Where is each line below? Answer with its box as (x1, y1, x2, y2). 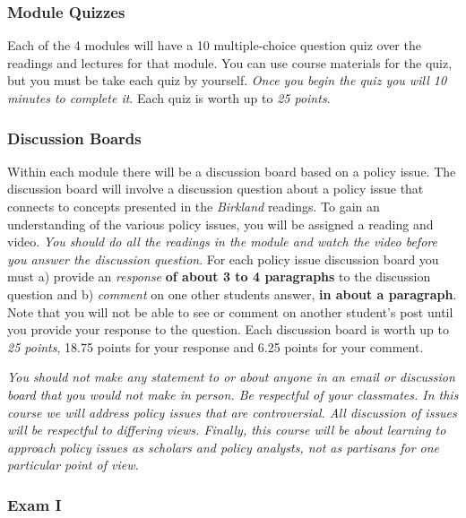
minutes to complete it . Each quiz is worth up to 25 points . (7, 89, 331, 107)
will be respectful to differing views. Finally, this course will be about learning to (7, 420, 446, 439)
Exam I (7, 493, 62, 515)
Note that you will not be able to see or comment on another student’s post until (7, 302, 453, 321)
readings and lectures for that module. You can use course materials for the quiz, (7, 53, 453, 72)
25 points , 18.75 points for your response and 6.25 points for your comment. (7, 337, 424, 356)
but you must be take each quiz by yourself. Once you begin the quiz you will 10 (7, 71, 447, 90)
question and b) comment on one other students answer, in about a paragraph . (7, 284, 457, 303)
